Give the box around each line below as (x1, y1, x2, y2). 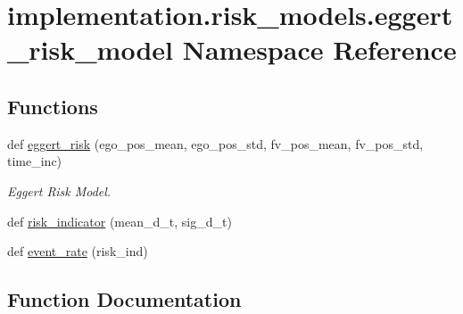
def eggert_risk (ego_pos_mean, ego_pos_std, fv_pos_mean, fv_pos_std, (7, 134, 424, 153)
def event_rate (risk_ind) (7, 242, 148, 260)
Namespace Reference (182, 31, 457, 68)
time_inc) (7, 152, 62, 170)
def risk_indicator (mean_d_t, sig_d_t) (7, 211, 232, 230)
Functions (7, 92, 98, 120)
